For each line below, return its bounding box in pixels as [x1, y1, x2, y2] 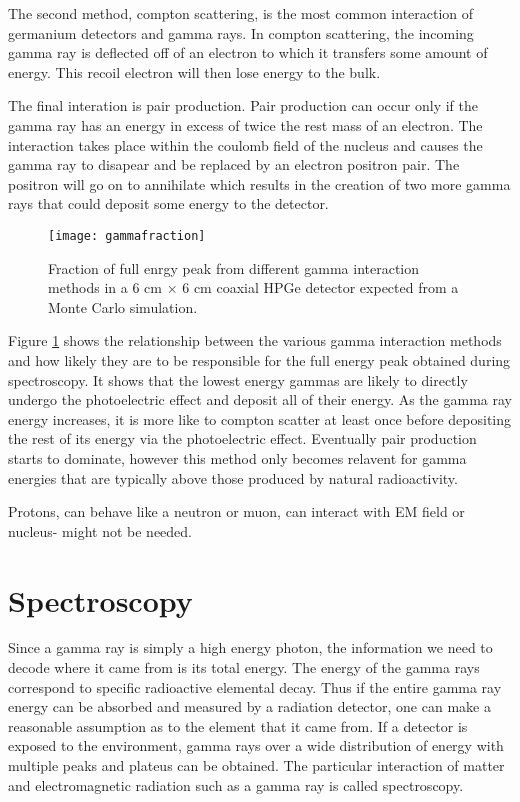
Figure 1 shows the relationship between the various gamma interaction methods [8, 330, 502, 351]
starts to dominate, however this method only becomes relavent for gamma [8, 447, 467, 468]
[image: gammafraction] [48, 228, 206, 243]
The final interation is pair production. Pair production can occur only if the [8, 95, 478, 116]
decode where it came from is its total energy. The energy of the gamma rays [8, 657, 480, 678]
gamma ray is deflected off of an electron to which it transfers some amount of [8, 42, 488, 63]
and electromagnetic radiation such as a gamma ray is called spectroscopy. [8, 774, 464, 795]
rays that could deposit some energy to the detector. [8, 193, 329, 214]
